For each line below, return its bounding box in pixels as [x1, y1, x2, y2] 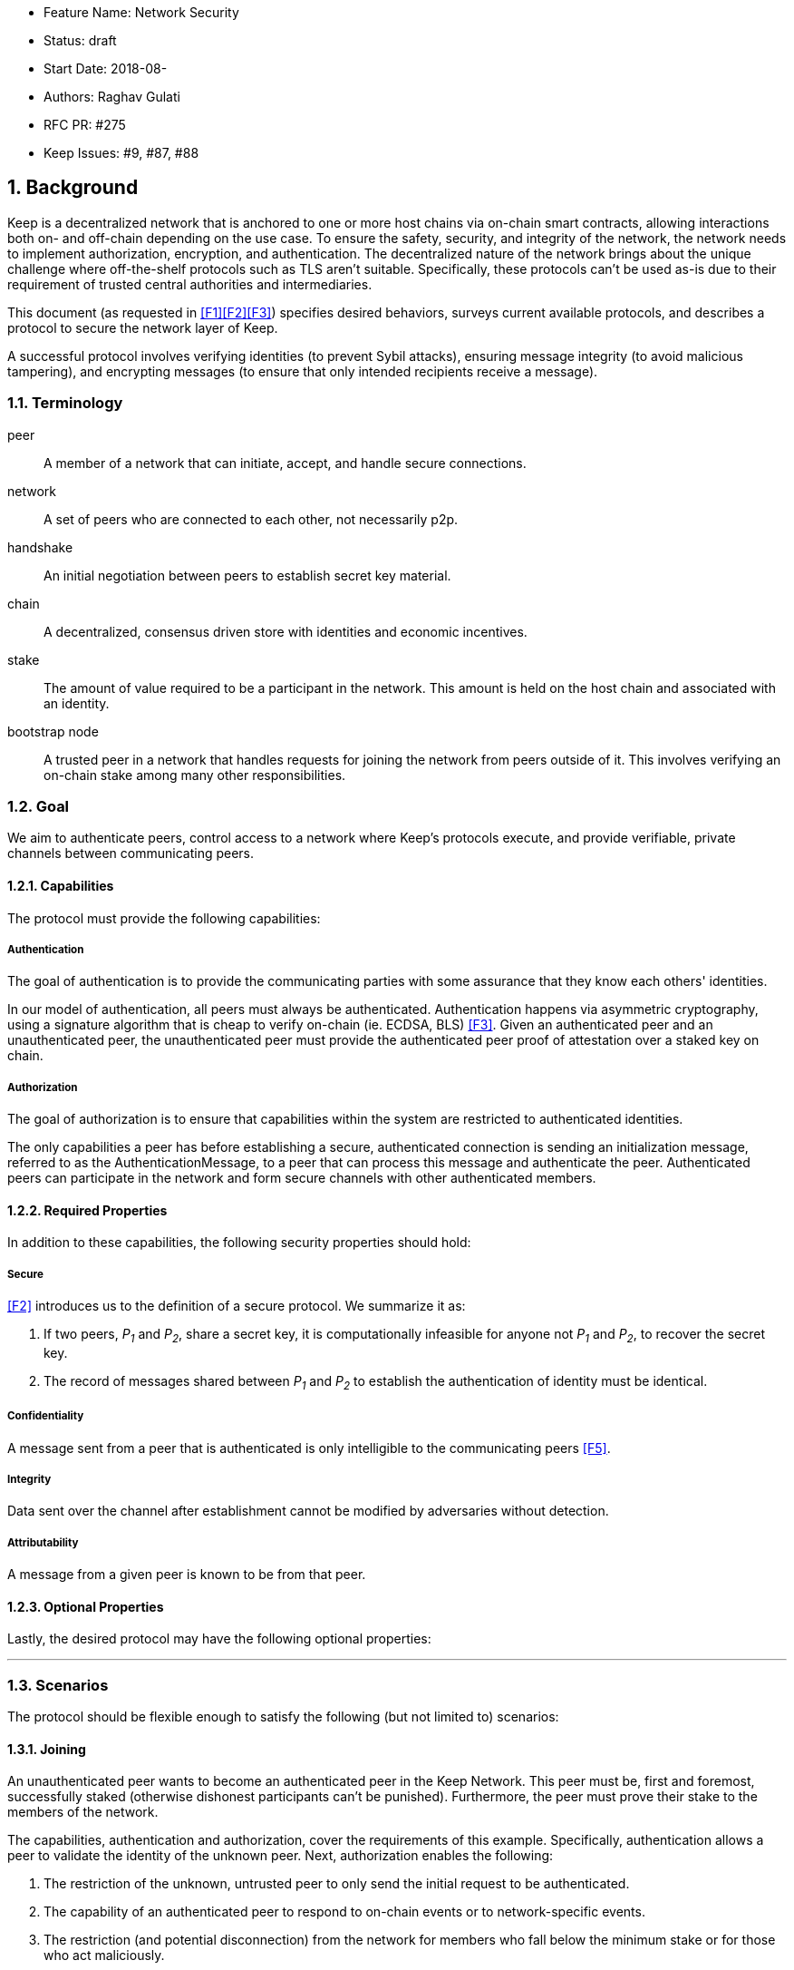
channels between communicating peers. [7, 845, 255, 862]
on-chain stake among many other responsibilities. [44, 766, 346, 783]
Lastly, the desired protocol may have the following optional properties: [7, 1631, 431, 1647]
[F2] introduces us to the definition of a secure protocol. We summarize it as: [7, 1298, 466, 1314]
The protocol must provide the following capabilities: [7, 910, 321, 926]
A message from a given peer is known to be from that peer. [7, 1566, 366, 1583]
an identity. [44, 695, 110, 711]
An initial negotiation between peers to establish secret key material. [44, 567, 451, 583]
